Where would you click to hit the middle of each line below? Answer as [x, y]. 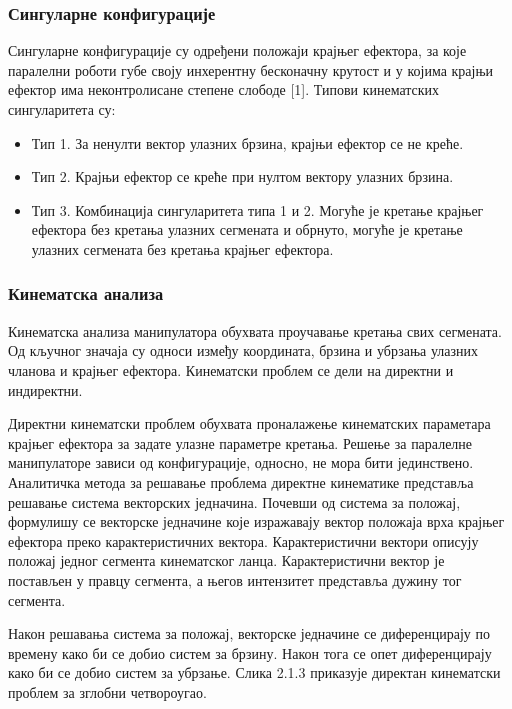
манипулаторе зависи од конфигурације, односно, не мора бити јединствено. [241, 462]
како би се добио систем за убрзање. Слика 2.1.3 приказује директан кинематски [254, 672]
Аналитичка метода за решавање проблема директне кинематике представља [241, 481]
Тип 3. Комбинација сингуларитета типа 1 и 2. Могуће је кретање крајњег [257, 209]
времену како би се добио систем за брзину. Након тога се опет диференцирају [250, 652]
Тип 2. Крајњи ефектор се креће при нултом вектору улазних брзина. [242, 176]
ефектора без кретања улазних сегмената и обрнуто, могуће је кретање [247, 229]
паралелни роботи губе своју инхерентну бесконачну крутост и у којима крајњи [251, 69]
